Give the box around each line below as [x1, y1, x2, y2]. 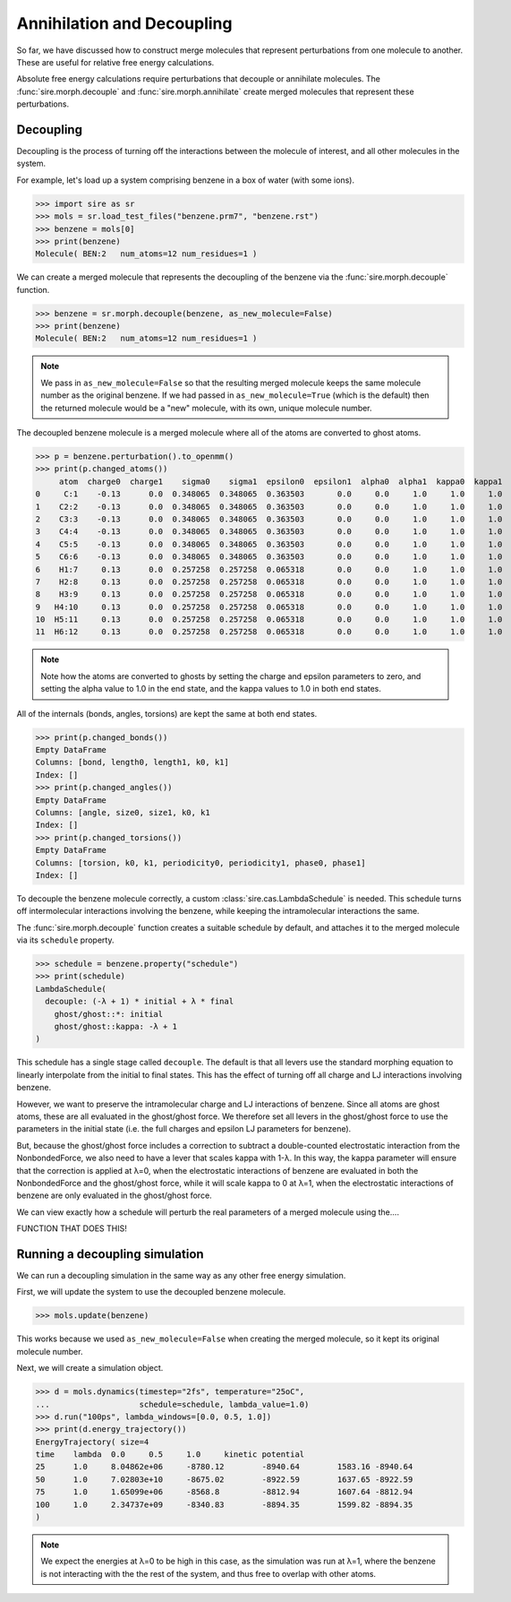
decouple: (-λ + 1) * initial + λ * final [45, 996, 234, 1007]
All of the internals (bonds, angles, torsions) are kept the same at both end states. [16, 708, 318, 719]
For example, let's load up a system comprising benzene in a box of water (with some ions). [16, 175, 355, 185]
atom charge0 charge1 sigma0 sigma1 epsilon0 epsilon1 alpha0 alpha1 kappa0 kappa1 [58, 476, 503, 487]
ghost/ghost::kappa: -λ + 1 [54, 1021, 178, 1032]
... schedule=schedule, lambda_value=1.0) [35, 1399, 310, 1409]
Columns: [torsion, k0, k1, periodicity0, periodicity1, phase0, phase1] [35, 857, 366, 868]
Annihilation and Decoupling [16, 13, 233, 33]
